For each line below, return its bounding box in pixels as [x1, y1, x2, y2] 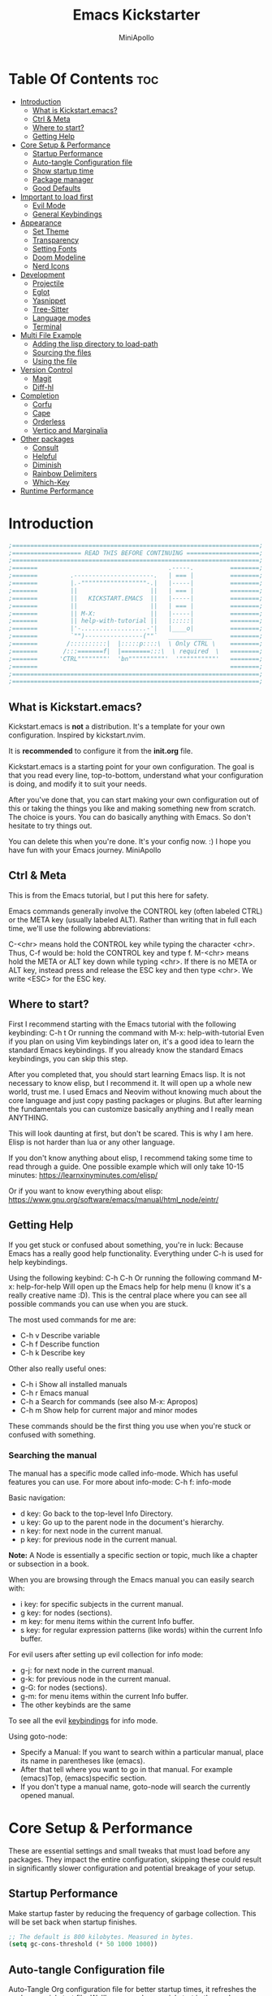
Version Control [19, 365, 73, 374]
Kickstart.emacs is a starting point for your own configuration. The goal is [8, 762, 255, 772]
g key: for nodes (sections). [19, 1608, 113, 1617]
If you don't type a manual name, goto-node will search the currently [19, 1781, 251, 1792]
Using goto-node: [8, 1731, 67, 1741]
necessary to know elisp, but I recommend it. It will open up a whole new [8, 1078, 252, 1088]
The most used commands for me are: [8, 1315, 136, 1324]
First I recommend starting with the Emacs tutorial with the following [8, 1019, 237, 1029]
